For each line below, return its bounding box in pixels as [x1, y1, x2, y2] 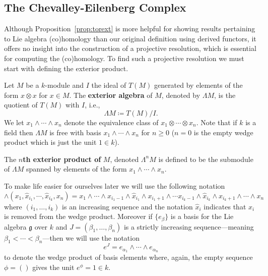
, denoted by [161, 89, 200, 100]
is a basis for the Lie [170, 211, 234, 222]
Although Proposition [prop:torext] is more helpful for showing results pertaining [4, 23, 255, 34]
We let [4, 117, 24, 127]
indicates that [204, 201, 246, 211]
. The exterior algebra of [69, 89, 153, 100]
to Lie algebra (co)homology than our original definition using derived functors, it [4, 33, 256, 43]
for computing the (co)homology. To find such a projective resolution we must [4, 52, 244, 63]
